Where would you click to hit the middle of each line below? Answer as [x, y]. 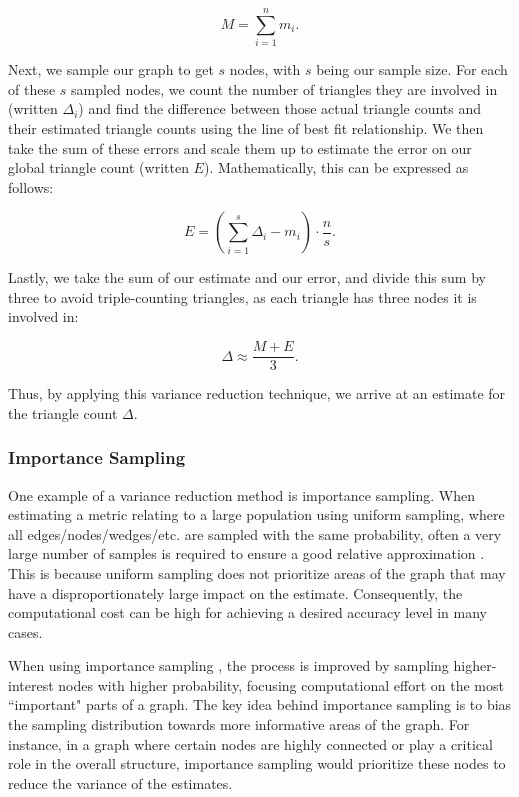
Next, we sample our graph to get [111, 69]
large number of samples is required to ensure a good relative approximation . [246, 553]
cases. [25, 631]
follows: [31, 186]
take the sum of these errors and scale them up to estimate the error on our [240, 147]
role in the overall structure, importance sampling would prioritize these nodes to [257, 763]
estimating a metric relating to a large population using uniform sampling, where [256, 514]
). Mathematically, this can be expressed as [336, 167]
